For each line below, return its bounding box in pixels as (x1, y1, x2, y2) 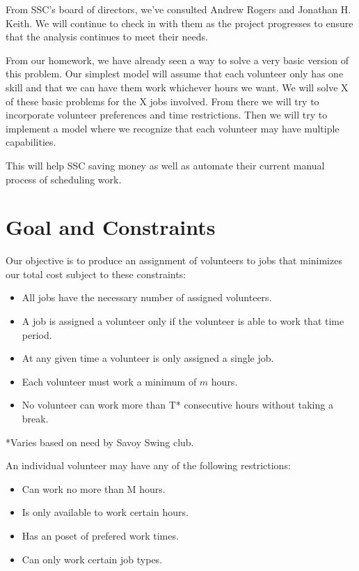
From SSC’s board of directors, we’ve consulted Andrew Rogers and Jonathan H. (6, 2, 351, 16)
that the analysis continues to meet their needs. (6, 29, 208, 44)
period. (22, 327, 52, 342)
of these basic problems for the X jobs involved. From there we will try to (6, 93, 319, 108)
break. (22, 411, 49, 425)
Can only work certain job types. (22, 551, 163, 566)
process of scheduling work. (6, 172, 122, 186)
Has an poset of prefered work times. (22, 528, 179, 542)
